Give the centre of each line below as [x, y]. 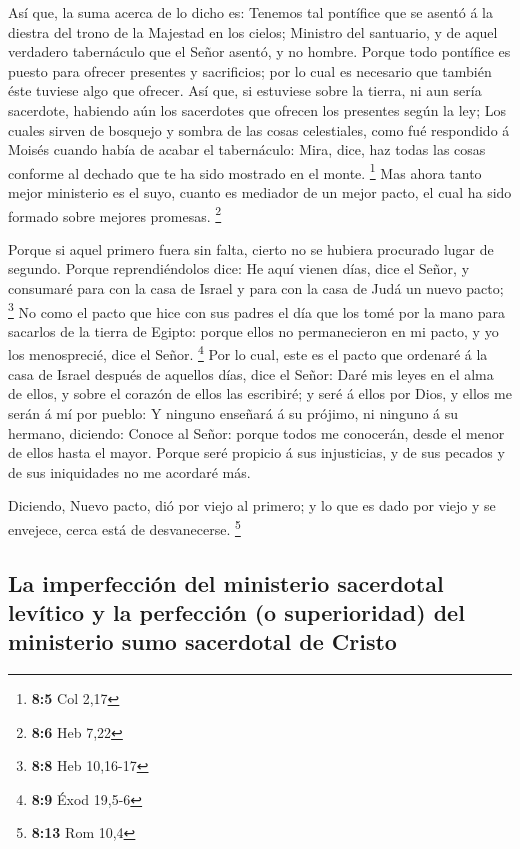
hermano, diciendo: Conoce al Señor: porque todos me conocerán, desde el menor [256, 432]
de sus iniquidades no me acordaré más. [129, 471]
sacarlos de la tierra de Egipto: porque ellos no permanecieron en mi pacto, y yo [253, 330]
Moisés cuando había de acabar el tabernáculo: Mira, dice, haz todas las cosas [247, 149]
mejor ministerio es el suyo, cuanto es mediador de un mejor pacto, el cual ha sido [260, 192]
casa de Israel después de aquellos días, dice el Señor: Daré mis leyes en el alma [251, 373]
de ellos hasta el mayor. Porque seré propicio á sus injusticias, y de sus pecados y [256, 452]
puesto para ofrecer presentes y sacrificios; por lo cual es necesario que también [250, 70]
